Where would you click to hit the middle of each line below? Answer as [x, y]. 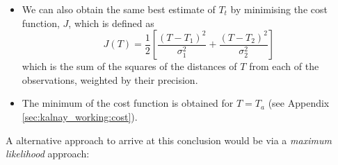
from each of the [284, 66]
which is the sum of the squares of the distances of [129, 66]
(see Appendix [299, 103]
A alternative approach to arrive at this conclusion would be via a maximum [169, 140]
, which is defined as [111, 23]
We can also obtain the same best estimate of [119, 9]
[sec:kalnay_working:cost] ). [80, 116]
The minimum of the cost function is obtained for [128, 103]
